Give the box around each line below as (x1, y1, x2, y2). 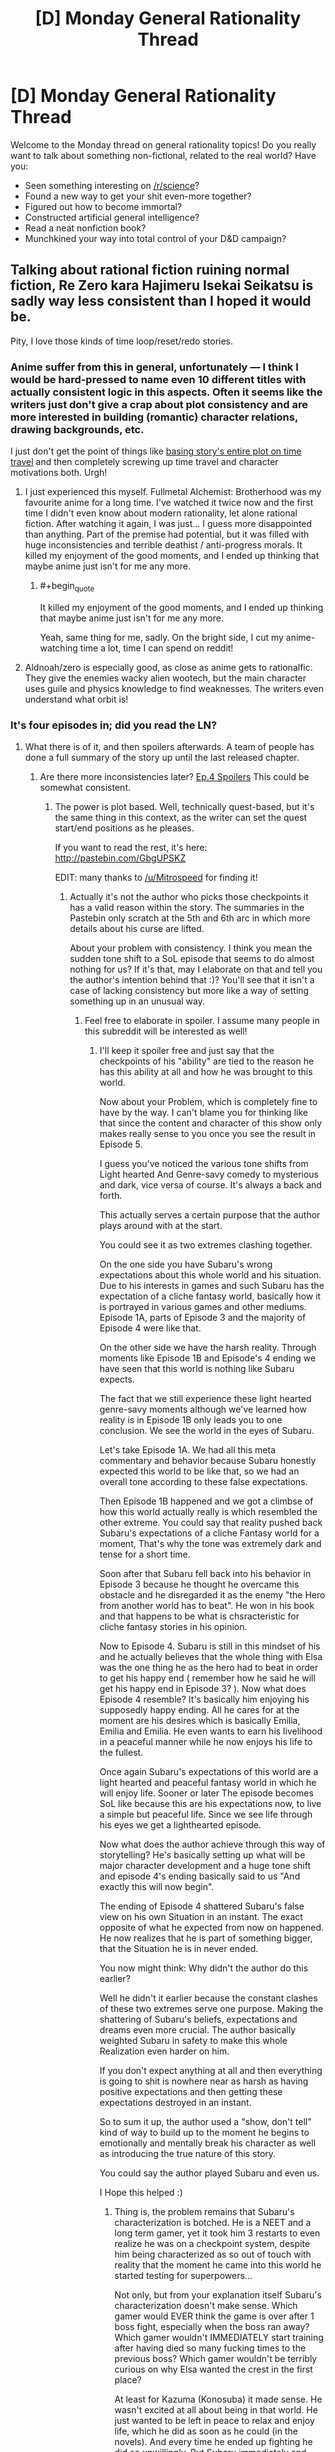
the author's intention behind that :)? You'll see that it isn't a (69, 974, 315, 986)
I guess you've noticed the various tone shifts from (99, 1158, 309, 1170)
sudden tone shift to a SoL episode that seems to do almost (69, 953, 315, 965)
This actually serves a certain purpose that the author (99, 1209, 321, 1221)
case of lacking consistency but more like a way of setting (69, 985, 310, 997)
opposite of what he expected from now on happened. (99, 1922, 325, 1934)
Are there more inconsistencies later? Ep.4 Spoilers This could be (39, 771, 310, 783)
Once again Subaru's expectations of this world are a (99, 1766, 319, 1778)
